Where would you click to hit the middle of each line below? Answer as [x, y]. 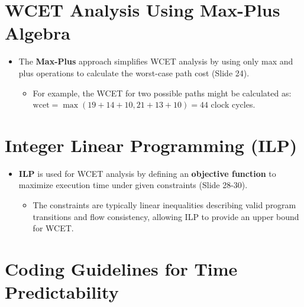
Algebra [38, 33]
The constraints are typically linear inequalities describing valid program [164, 205]
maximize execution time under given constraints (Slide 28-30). [133, 185]
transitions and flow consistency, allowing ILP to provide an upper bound [166, 216]
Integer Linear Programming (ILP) [151, 145]
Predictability [62, 292]
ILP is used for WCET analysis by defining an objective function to [147, 173]
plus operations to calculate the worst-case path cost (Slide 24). [134, 72]
